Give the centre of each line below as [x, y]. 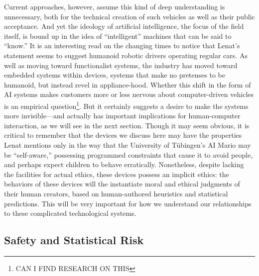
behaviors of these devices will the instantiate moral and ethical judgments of [122, 184]
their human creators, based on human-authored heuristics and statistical [116, 193]
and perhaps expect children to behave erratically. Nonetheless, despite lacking [124, 164]
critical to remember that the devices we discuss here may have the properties [123, 135]
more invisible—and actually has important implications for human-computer [122, 116]
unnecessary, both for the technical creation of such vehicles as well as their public [129, 16]
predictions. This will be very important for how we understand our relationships [128, 203]
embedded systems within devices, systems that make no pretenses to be [115, 75]
